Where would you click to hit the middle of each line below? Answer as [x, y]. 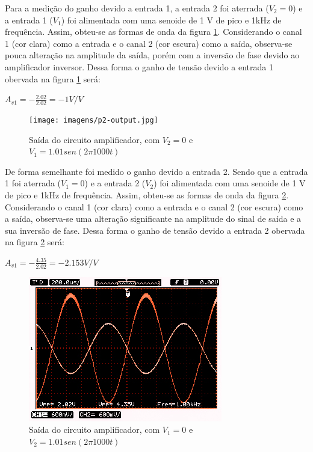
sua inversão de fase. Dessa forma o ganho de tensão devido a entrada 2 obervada [155, 230]
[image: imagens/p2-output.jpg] [94, 120]
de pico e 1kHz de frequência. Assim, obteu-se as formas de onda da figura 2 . [147, 195]
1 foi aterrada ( [33, 183]
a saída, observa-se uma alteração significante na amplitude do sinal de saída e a [153, 218]
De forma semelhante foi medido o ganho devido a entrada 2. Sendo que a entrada [156, 171]
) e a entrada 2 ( [115, 183]
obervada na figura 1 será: [53, 78]
